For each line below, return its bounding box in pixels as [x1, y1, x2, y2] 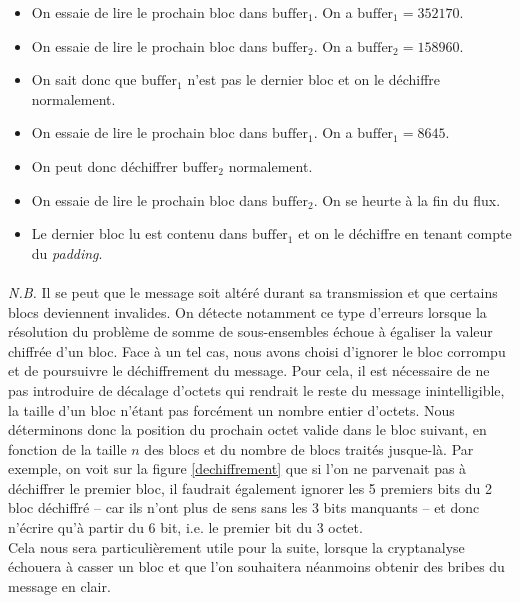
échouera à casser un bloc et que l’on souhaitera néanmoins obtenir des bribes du [8, 556, 505, 577]
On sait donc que [31, 69, 137, 90]
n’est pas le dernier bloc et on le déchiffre [187, 69, 441, 90]
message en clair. [8, 575, 111, 596]
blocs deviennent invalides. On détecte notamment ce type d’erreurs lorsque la [8, 301, 487, 322]
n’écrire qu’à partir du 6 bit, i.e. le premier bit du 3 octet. [8, 517, 363, 538]
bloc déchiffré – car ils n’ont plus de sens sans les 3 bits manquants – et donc [8, 497, 480, 518]
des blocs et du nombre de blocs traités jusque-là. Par [144, 438, 474, 459]
